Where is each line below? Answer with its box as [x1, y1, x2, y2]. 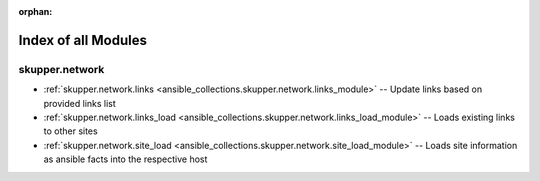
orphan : [18, 6, 53, 17]
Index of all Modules [18, 31, 147, 49]
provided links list [43, 97, 117, 109]
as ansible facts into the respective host [43, 153, 208, 165]
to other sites [43, 125, 99, 137]
